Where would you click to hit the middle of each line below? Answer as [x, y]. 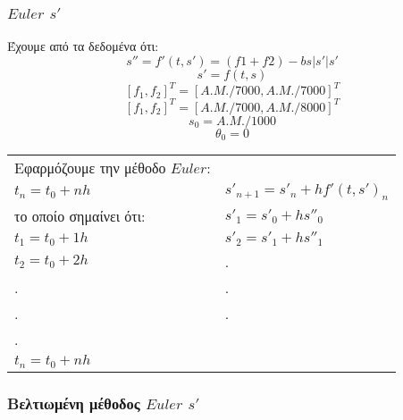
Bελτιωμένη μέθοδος [74, 403]
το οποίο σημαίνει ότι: [80, 216]
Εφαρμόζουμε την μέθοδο [90, 168]
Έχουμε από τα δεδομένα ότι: [83, 46]
